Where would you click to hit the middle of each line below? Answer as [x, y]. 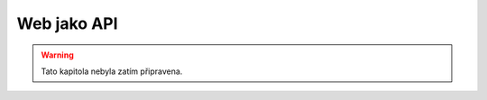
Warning [57, 55]
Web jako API [67, 23]
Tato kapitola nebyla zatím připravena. [112, 71]
